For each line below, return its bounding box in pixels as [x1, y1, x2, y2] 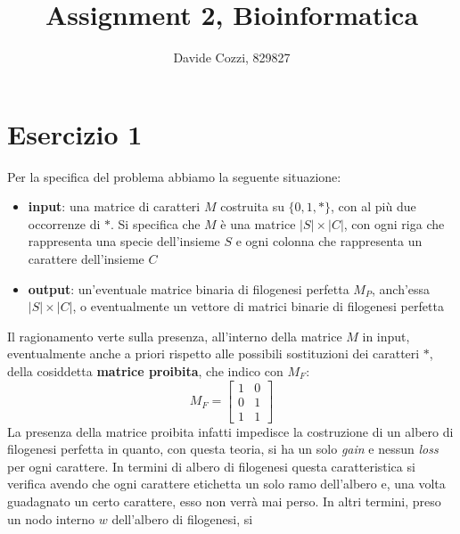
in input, [362, 326, 410, 345]
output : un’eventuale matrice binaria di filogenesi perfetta [28, 279, 349, 298]
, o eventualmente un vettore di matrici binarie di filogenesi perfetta [72, 297, 444, 316]
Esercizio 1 [7, 115, 143, 152]
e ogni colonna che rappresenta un [235, 232, 423, 251]
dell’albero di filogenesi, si [111, 509, 253, 528]
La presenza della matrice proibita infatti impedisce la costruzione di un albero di [7, 422, 454, 440]
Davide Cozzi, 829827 [173, 48, 291, 67]
